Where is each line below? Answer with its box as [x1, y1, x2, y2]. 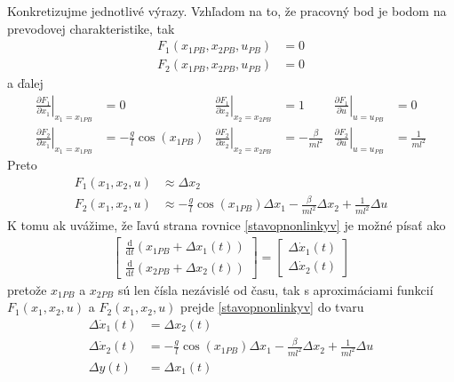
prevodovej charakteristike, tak [7, 19, 175, 37]
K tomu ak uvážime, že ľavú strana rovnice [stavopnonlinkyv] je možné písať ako [7, 216, 446, 235]
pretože [7, 280, 47, 298]
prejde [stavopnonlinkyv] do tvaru [180, 298, 364, 316]
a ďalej [7, 74, 44, 92]
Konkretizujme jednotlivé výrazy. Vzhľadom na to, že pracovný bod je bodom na [7, 2, 447, 20]
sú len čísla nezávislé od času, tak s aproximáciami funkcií [117, 280, 434, 298]
